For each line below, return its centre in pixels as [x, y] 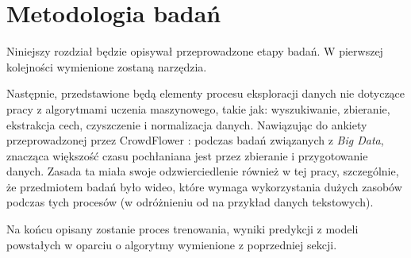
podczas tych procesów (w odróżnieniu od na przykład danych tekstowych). [190, 202]
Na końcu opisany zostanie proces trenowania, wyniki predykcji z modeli [182, 229]
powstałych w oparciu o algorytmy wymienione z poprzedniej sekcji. [172, 244]
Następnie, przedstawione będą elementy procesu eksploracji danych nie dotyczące [206, 93]
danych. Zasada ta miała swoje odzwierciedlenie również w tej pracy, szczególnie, [203, 171]
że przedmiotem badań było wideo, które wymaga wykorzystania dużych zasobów [204, 186]
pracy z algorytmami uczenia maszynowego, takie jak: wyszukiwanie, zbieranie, [198, 108]
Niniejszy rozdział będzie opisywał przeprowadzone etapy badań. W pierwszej [195, 51]
